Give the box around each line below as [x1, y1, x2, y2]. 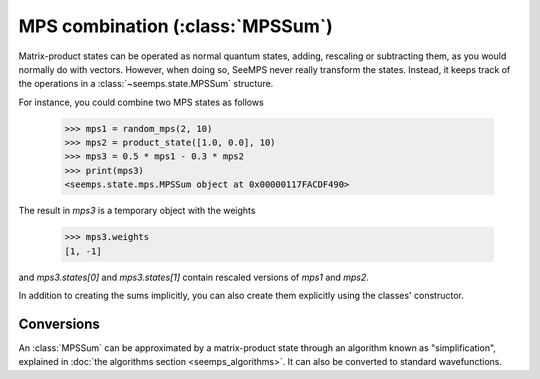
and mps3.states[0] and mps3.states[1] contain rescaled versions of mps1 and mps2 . [18, 271, 370, 283]
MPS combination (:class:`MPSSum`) [18, 15, 334, 37]
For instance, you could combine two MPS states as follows [18, 96, 264, 108]
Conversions [18, 315, 100, 332]
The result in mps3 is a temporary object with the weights [18, 205, 256, 217]
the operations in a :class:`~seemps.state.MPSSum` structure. [18, 78, 274, 90]
